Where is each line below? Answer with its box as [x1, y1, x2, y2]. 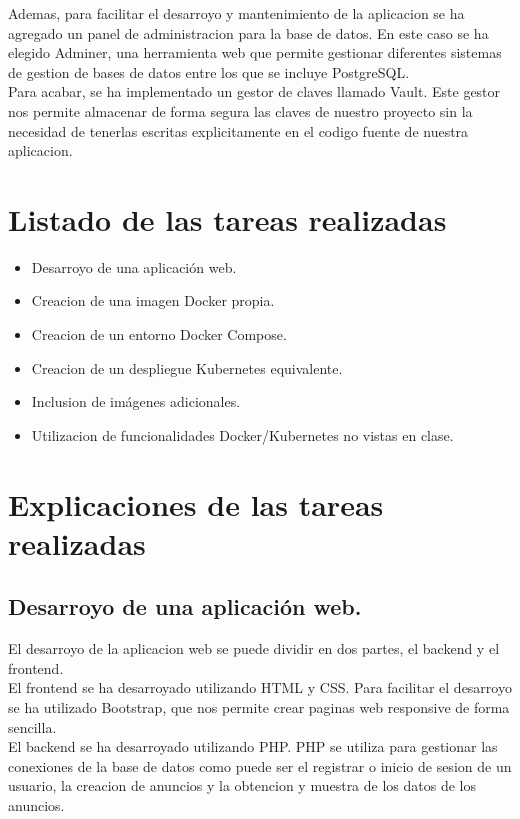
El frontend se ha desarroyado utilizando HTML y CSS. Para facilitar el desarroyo [8, 677, 512, 698]
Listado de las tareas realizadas [8, 198, 447, 239]
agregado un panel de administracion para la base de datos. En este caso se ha [8, 22, 489, 43]
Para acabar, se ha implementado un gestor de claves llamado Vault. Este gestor [8, 81, 501, 102]
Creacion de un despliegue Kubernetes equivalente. [31, 357, 343, 378]
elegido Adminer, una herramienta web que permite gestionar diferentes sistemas [8, 42, 502, 63]
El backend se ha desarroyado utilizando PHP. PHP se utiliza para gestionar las [8, 736, 498, 757]
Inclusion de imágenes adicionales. [31, 391, 241, 412]
